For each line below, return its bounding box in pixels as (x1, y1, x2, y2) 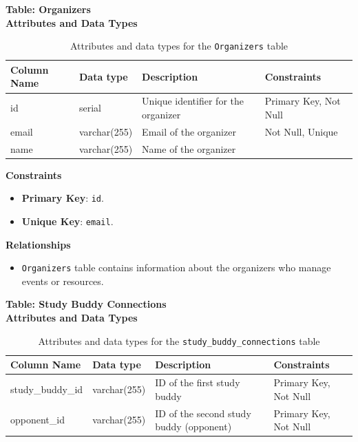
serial (79, 101, 102, 115)
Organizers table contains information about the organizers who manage (21, 260, 331, 275)
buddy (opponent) (155, 419, 232, 434)
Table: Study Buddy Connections (6, 297, 167, 311)
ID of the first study (155, 375, 240, 390)
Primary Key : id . (21, 191, 104, 205)
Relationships (6, 237, 71, 251)
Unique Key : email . (21, 213, 114, 228)
